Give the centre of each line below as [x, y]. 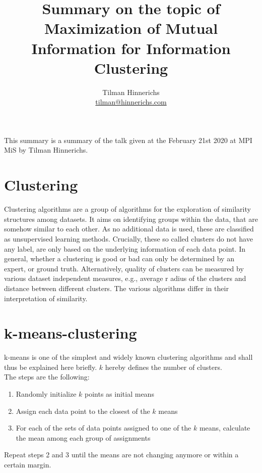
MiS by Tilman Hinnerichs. [46, 150]
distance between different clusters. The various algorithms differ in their [116, 288]
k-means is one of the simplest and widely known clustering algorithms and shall [128, 357]
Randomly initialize [46, 394]
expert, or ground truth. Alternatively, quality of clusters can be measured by [124, 268]
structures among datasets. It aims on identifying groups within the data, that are [131, 219]
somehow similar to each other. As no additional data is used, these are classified [129, 229]
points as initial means [119, 394]
